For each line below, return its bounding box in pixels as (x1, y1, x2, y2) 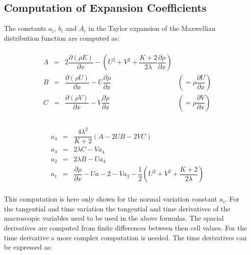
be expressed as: (4, 242, 52, 252)
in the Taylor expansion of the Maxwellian (88, 23, 216, 33)
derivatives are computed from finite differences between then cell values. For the (4, 222, 247, 232)
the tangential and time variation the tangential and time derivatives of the (4, 203, 230, 213)
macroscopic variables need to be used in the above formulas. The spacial (4, 213, 224, 223)
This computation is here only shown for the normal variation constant (4, 194, 217, 204)
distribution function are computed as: (4, 32, 120, 43)
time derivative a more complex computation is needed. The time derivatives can (4, 232, 247, 242)
